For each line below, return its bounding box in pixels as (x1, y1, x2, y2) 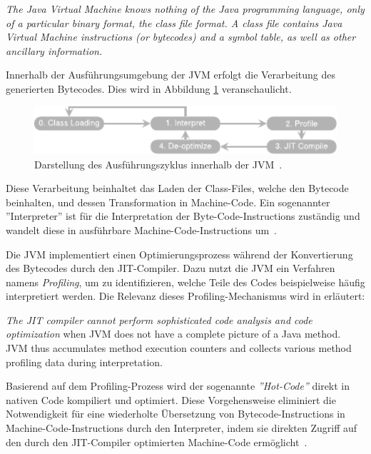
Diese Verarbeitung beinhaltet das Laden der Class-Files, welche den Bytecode (6, 181, 349, 196)
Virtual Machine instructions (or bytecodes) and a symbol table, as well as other (6, 29, 356, 44)
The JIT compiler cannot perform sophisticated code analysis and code (6, 312, 312, 327)
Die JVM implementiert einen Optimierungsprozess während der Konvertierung (6, 246, 353, 261)
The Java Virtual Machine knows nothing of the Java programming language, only (6, 1, 365, 16)
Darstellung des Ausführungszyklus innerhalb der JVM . (34, 156, 283, 171)
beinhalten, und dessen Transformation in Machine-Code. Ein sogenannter (6, 194, 330, 209)
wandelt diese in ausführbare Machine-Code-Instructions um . (6, 222, 278, 237)
